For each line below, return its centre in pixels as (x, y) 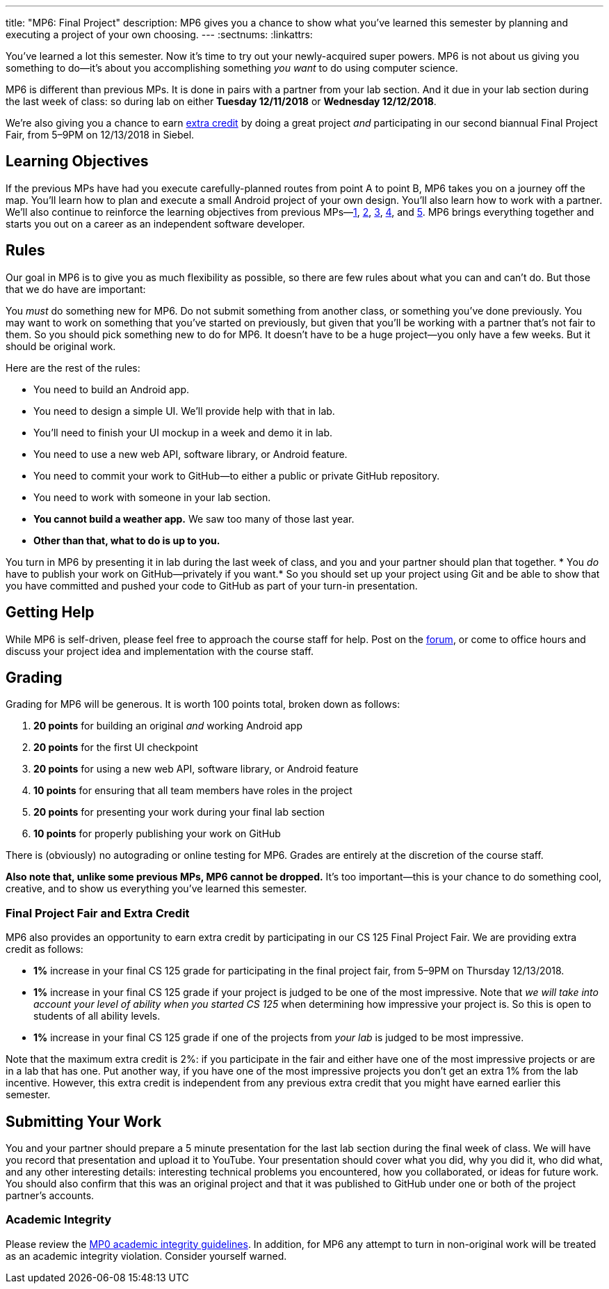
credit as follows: (44, 949)
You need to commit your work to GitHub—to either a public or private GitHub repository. (237, 475)
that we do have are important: (76, 289)
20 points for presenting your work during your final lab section (179, 812)
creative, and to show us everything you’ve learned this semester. (156, 889)
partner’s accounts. (50, 1195)
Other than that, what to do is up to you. (127, 540)
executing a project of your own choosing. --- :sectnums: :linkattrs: (159, 34)
